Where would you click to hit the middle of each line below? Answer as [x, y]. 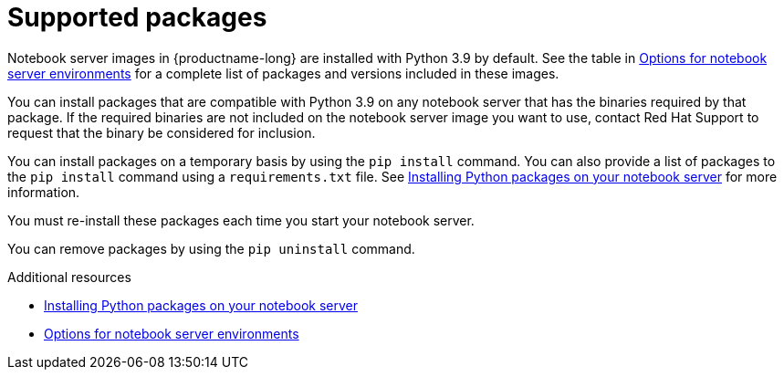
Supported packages [137, 17]
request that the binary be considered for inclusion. [162, 132]
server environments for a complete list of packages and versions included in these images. [283, 73]
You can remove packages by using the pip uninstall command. [211, 248]
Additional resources [69, 277]
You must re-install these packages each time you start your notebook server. [241, 220]
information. [44, 192]
